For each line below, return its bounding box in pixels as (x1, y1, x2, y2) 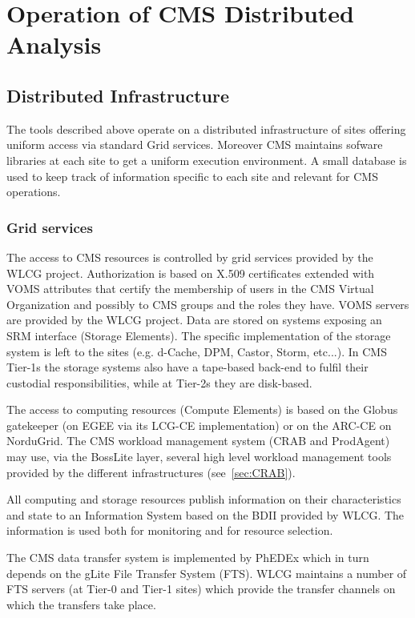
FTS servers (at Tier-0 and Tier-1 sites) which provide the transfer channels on (6, 580, 396, 597)
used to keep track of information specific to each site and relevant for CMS (6, 167, 378, 184)
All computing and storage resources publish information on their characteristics (6, 491, 401, 508)
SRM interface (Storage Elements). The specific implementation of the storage (6, 327, 391, 343)
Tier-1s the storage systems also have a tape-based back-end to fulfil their (6, 359, 369, 375)
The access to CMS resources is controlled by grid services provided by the (6, 248, 373, 265)
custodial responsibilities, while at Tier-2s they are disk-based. (6, 374, 312, 391)
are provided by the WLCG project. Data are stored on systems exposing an (6, 311, 382, 328)
